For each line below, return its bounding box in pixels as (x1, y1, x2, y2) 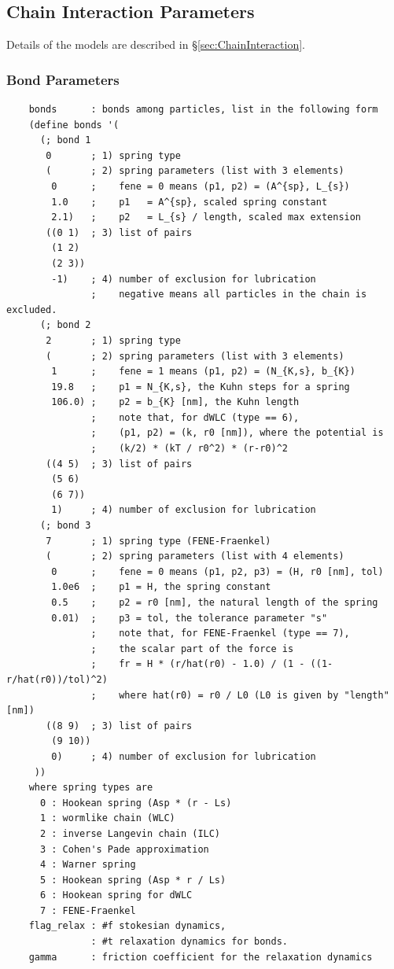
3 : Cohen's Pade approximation (39, 843, 209, 855)
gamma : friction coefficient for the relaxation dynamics (28, 951, 373, 963)
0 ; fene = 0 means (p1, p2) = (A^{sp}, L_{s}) (51, 180, 350, 192)
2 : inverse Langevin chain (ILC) (39, 827, 221, 839)
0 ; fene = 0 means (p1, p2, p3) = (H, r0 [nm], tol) (51, 566, 384, 577)
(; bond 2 (39, 319, 91, 331)
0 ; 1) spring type (46, 149, 181, 161)
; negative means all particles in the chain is (90, 289, 367, 300)
